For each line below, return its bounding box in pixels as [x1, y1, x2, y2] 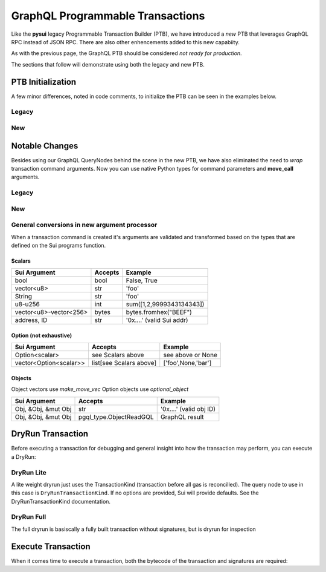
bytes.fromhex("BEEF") [126, 308, 193, 317]
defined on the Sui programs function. [11, 242, 106, 249]
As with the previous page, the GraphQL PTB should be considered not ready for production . [11, 50, 242, 57]
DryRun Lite [11, 468, 46, 476]
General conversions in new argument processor [11, 221, 158, 229]
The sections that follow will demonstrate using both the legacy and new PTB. [11, 61, 205, 68]
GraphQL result [160, 412, 205, 421]
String [14, 292, 33, 301]
